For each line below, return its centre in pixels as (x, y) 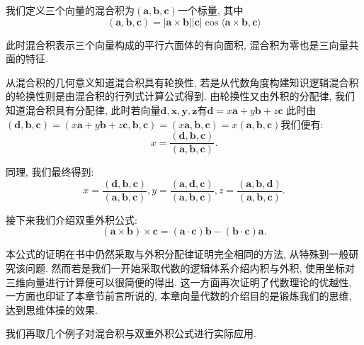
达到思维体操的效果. (52, 309)
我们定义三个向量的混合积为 (70, 10)
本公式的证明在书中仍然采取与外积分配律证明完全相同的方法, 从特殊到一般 (177, 254)
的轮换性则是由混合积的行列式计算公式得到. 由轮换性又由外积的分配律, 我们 (181, 96)
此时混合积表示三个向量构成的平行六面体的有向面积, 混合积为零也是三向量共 (182, 44)
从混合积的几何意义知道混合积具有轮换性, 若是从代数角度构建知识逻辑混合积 (182, 82)
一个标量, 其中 (210, 10)
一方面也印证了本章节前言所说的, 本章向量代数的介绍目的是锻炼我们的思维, (179, 296)
